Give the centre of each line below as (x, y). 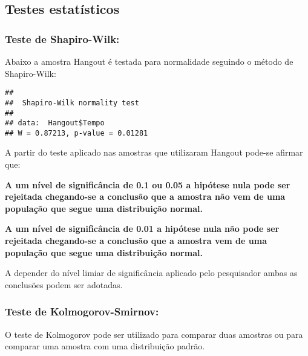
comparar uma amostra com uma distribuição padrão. (105, 346)
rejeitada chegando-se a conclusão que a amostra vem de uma (136, 241)
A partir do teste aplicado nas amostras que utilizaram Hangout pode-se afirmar (154, 152)
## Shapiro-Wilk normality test (72, 103)
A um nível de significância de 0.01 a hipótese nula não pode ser (142, 229)
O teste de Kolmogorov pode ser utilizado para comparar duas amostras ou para (154, 334)
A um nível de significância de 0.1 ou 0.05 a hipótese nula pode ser (148, 184)
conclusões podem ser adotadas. (64, 284)
